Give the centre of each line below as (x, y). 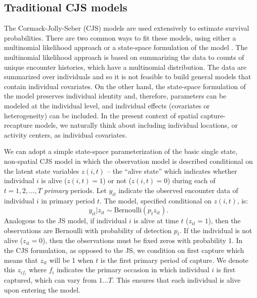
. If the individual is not (216, 230)
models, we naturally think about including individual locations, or (136, 125)
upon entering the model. (42, 289)
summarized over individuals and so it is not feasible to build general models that (128, 76)
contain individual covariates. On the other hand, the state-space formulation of (125, 86)
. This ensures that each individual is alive (176, 280)
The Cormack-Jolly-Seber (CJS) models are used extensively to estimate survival (127, 28)
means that (21, 260)
